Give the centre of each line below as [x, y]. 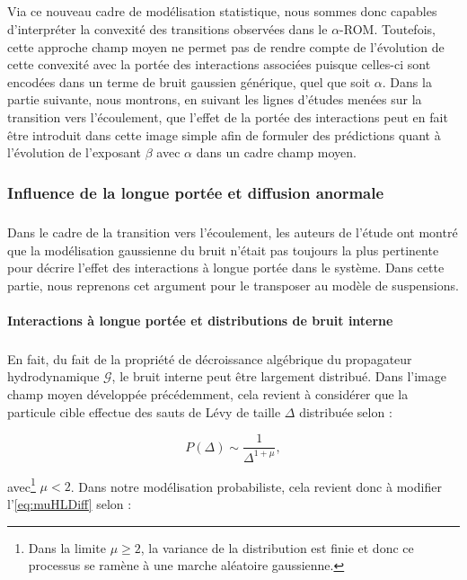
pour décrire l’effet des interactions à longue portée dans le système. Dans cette [226, 268]
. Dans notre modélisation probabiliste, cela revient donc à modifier [256, 486]
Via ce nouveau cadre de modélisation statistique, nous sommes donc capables [222, 11]
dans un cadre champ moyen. [276, 152]
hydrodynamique [53, 376]
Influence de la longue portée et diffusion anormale [196, 192]
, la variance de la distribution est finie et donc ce [277, 547]
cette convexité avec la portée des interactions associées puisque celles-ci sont [219, 64]
